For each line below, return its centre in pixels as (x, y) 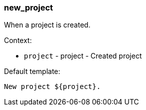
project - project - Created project (83, 56)
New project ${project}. (52, 87)
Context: (18, 40)
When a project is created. (47, 25)
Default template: (32, 71)
